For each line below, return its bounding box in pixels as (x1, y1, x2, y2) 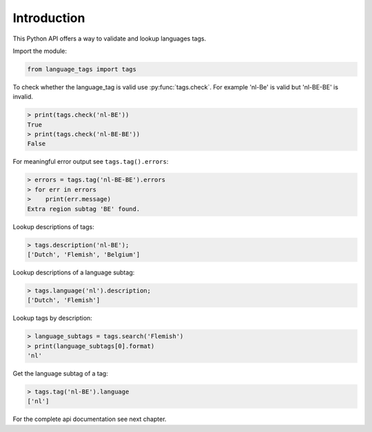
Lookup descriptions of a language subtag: (12, 268, 135, 277)
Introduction (12, 10, 85, 25)
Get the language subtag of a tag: (12, 369, 108, 378)
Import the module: (12, 47, 68, 55)
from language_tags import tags (27, 65, 137, 73)
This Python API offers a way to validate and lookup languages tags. (12, 34, 207, 43)
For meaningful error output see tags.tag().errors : (12, 158, 169, 166)
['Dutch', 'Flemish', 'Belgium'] (27, 250, 141, 258)
